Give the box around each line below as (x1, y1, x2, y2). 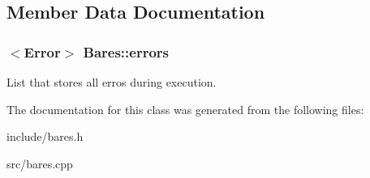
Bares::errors (83, 41, 170, 61)
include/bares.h (6, 128, 84, 145)
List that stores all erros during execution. (6, 74, 217, 90)
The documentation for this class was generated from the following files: (6, 100, 364, 117)
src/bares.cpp (6, 155, 73, 172)
